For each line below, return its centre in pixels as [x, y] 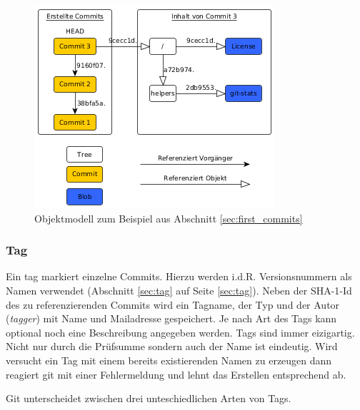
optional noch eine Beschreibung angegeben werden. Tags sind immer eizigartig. [180, 332]
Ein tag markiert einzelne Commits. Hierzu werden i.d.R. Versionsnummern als [179, 276]
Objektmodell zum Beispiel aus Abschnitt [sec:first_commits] [169, 218]
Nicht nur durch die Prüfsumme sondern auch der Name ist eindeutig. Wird [172, 346]
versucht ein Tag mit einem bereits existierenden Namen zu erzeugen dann [169, 360]
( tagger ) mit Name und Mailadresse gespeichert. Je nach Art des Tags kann [171, 318]
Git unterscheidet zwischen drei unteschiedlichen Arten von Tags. [149, 398]
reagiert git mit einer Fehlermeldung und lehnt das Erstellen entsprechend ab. [176, 374]
